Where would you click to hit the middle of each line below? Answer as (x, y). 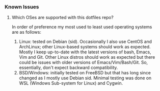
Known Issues (22, 7)
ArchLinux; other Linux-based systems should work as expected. (85, 47)
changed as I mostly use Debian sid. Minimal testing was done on (85, 78)
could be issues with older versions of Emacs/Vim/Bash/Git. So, (83, 63)
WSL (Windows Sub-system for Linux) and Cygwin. (71, 83)
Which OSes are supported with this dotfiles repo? (63, 18)
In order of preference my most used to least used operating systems (82, 27)
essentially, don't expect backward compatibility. (68, 68)
